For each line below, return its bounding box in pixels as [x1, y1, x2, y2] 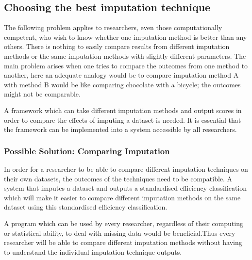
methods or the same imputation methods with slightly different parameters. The [4, 50, 246, 61]
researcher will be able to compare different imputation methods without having [4, 237, 242, 247]
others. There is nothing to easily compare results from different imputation [4, 41, 230, 51]
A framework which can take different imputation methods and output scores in [4, 105, 242, 115]
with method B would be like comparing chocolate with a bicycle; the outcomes [4, 79, 241, 89]
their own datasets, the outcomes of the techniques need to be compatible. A [4, 173, 233, 183]
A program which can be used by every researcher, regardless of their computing [4, 218, 243, 228]
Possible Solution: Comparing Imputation [4, 145, 170, 157]
